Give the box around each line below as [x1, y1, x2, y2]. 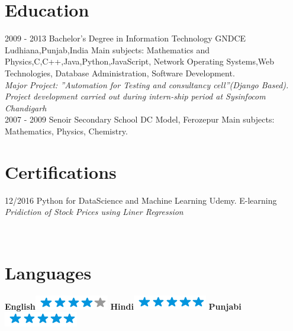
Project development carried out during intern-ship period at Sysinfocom [5, 90, 266, 102]
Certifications [5, 159, 117, 184]
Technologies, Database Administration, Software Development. [5, 66, 235, 79]
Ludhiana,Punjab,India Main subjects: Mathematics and [5, 43, 210, 56]
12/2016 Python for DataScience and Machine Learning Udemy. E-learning [5, 194, 277, 206]
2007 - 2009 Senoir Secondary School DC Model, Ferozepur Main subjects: [5, 113, 275, 126]
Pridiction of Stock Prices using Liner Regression [5, 205, 183, 218]
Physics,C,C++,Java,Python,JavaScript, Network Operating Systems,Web [5, 55, 275, 68]
